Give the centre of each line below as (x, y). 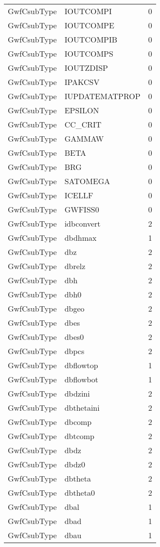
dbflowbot (81, 379)
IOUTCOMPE (89, 25)
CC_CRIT (83, 124)
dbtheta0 (80, 493)
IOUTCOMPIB (91, 39)
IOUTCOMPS (89, 53)
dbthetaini (82, 408)
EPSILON (82, 110)
